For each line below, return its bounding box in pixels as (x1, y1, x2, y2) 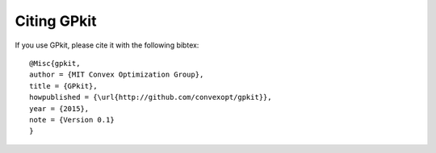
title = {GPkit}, (29, 81, 98, 90)
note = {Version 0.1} (29, 115, 115, 124)
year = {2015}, (29, 104, 90, 113)
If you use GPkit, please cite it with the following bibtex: (15, 40, 199, 50)
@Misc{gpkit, (29, 59, 81, 68)
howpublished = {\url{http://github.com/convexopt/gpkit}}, (29, 93, 272, 102)
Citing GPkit (15, 12, 97, 30)
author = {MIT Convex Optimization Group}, (29, 70, 204, 80)
